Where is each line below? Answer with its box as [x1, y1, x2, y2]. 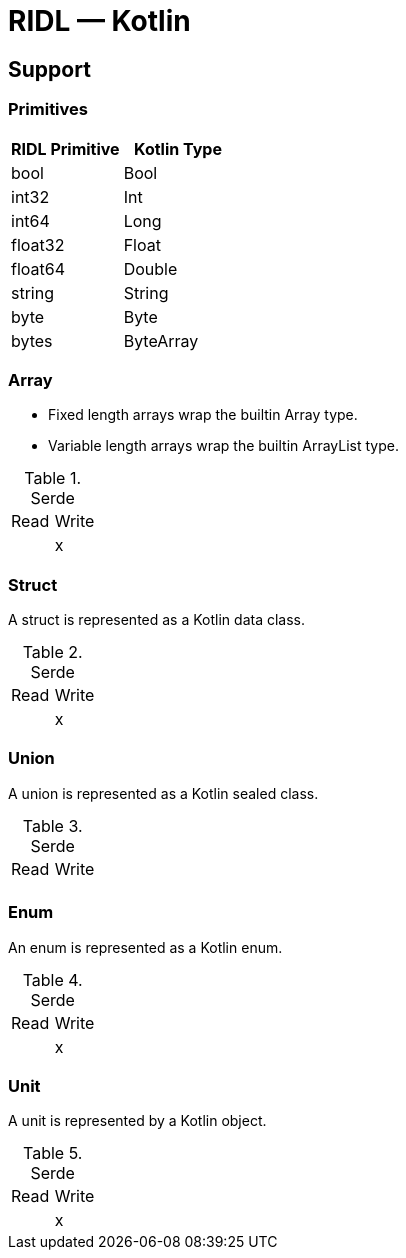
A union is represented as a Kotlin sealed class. [8, 784, 319, 802]
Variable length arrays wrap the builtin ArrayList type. [48, 437, 399, 455]
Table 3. [22, 815, 83, 836]
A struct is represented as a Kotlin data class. [8, 611, 306, 629]
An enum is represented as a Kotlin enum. [8, 938, 283, 956]
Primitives [8, 99, 88, 120]
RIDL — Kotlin [8, 4, 191, 38]
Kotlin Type [134, 138, 222, 159]
